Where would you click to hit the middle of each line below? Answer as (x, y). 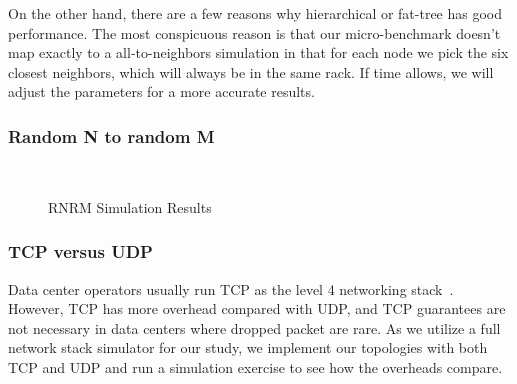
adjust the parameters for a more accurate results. (161, 91)
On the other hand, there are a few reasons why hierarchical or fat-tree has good (255, 13)
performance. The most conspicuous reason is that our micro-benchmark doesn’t (254, 32)
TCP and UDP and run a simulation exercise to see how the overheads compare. (255, 366)
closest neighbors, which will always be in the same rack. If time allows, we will (251, 71)
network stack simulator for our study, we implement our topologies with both (248, 347)
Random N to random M (111, 135)
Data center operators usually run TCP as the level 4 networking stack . (231, 288)
